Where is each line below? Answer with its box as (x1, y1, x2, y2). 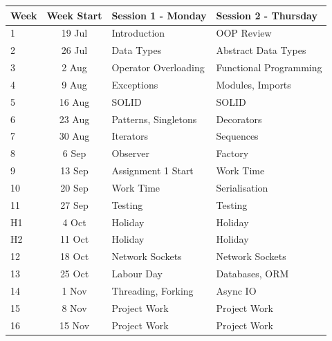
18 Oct (59, 249, 89, 264)
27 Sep (60, 197, 89, 212)
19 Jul (61, 26, 88, 40)
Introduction (111, 26, 165, 40)
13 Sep (60, 163, 89, 178)
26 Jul (61, 43, 88, 57)
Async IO (216, 284, 257, 297)
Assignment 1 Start (111, 163, 194, 178)
